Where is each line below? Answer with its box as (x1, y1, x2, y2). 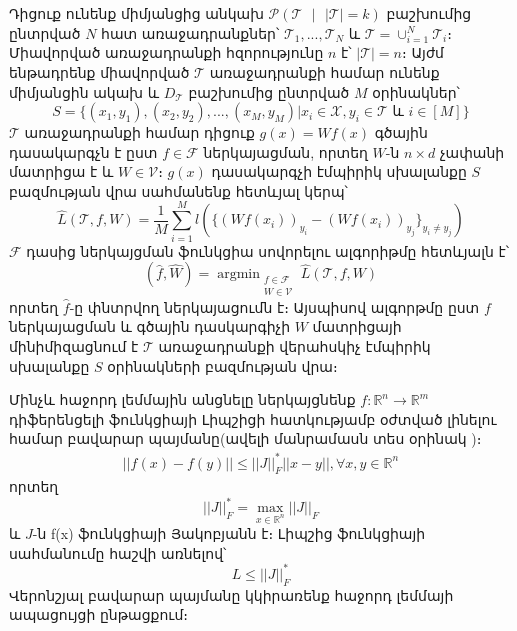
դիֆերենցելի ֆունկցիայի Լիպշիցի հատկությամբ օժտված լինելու (9, 408, 497, 429)
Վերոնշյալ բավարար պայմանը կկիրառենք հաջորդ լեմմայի (9, 584, 454, 605)
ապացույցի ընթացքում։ (9, 604, 188, 625)
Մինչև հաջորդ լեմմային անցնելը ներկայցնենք (9, 389, 356, 410)
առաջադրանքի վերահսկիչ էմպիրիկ (158, 336, 431, 357)
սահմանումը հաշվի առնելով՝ (9, 542, 227, 563)
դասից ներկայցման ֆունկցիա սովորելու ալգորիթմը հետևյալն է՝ (26, 240, 510, 261)
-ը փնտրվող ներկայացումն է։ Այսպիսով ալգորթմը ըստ (69, 296, 480, 317)
